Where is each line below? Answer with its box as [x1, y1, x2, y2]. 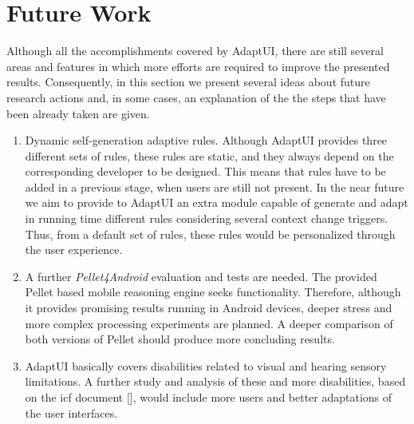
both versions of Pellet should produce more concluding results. [25, 331, 335, 347]
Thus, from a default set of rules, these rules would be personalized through [25, 225, 396, 242]
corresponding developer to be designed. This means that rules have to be [25, 163, 386, 180]
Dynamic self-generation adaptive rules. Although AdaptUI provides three [25, 132, 388, 149]
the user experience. [25, 241, 123, 258]
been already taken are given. [6, 105, 150, 121]
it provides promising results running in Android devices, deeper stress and [25, 299, 392, 316]
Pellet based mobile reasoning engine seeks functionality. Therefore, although [25, 283, 401, 300]
